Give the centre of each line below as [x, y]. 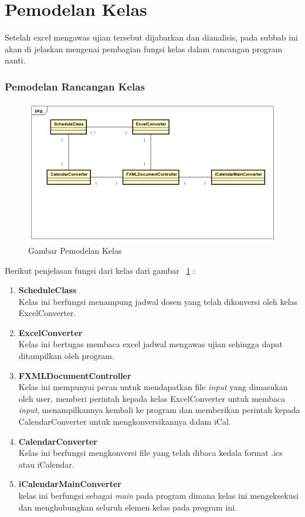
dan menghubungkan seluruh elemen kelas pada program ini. [128, 507]
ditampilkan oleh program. [66, 356]
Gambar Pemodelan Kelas [75, 250]
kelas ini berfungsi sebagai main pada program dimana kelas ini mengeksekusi [158, 495]
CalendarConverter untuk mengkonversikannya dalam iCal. [125, 422]
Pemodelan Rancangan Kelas [75, 86]
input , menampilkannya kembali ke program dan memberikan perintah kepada [159, 410]
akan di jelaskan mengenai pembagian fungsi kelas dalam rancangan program [144, 48]
